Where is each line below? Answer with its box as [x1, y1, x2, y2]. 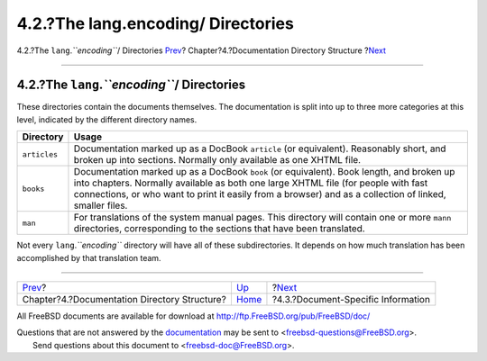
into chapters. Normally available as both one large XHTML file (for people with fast [73, 176, 428, 189]
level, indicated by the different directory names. [16, 113, 198, 125]
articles [22, 149, 59, 159]
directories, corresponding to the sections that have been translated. [73, 222, 365, 235]
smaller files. [73, 199, 128, 212]
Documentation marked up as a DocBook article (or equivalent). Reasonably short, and [73, 142, 446, 155]
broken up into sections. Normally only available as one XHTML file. [73, 154, 361, 167]
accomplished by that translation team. [16, 252, 161, 263]
